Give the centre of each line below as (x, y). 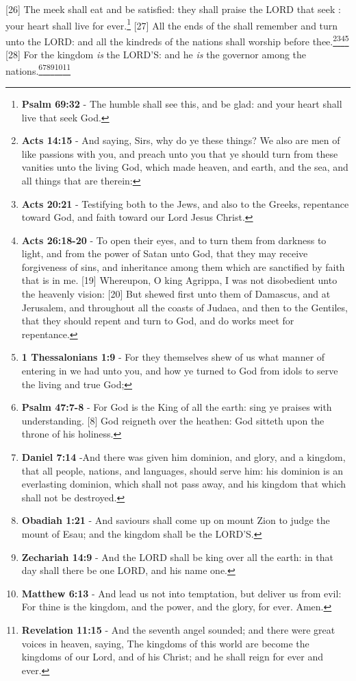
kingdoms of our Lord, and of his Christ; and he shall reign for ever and (173, 657)
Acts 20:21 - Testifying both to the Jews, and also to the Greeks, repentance (185, 203)
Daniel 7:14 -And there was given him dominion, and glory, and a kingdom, (183, 457)
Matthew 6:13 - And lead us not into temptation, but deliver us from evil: (181, 593)
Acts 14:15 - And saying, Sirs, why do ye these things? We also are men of (181, 140)
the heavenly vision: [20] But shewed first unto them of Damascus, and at (176, 294)
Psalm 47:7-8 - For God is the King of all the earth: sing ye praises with (177, 407)
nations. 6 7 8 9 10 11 (38, 69)
